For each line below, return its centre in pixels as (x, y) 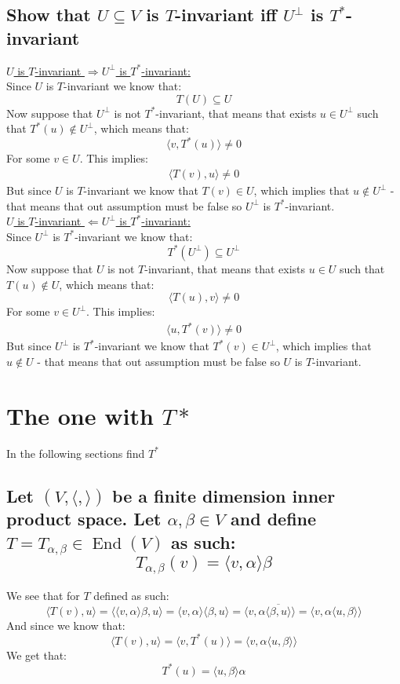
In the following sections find (76, 453)
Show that (49, 15)
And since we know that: (66, 625)
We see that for (43, 595)
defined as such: (131, 595)
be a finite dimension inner (224, 495)
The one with (80, 415)
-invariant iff (225, 15)
